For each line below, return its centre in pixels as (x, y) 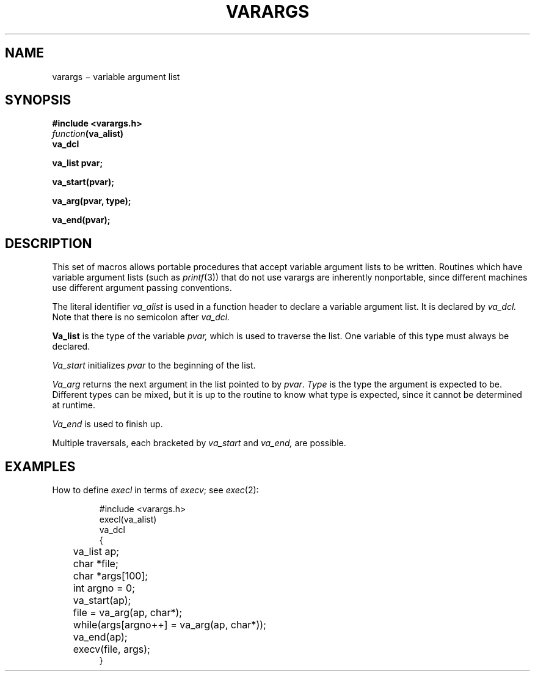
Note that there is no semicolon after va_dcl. (141, 317)
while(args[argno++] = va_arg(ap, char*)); (169, 625)
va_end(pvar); (81, 220)
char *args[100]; (111, 576)
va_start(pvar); (83, 182)
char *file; (96, 564)
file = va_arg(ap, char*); (128, 613)
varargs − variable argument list (116, 76)
